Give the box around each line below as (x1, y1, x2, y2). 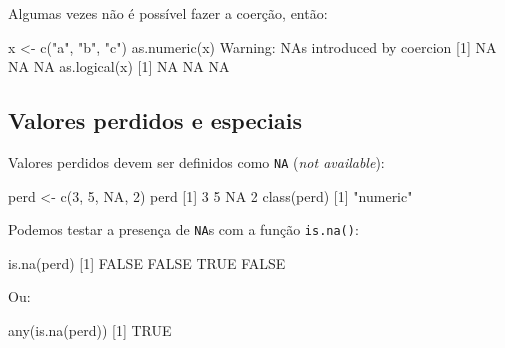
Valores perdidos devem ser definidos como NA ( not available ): (8, 151, 385, 172)
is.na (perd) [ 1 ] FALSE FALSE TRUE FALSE (8, 252, 286, 273)
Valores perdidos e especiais (8, 105, 302, 136)
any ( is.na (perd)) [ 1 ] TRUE (8, 320, 172, 341)
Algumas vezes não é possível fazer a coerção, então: (8, 3, 328, 23)
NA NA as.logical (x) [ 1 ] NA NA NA (8, 56, 230, 77)
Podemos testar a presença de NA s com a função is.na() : (8, 219, 359, 240)
